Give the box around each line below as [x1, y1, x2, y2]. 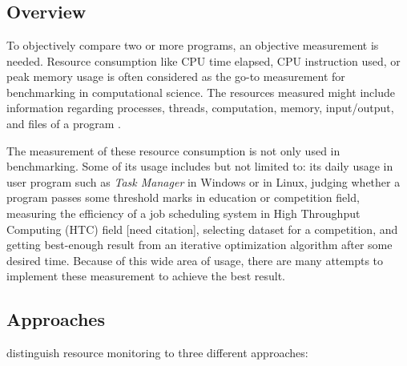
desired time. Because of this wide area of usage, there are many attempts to [6, 251, 384, 268]
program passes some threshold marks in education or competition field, [6, 189, 360, 206]
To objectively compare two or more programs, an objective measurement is [6, 37, 379, 53]
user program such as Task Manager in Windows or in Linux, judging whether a [6, 173, 401, 190]
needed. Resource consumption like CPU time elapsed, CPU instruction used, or [6, 52, 401, 69]
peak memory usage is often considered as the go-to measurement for [6, 68, 345, 85]
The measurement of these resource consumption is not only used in [6, 142, 341, 159]
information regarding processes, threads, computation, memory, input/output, [6, 99, 394, 116]
